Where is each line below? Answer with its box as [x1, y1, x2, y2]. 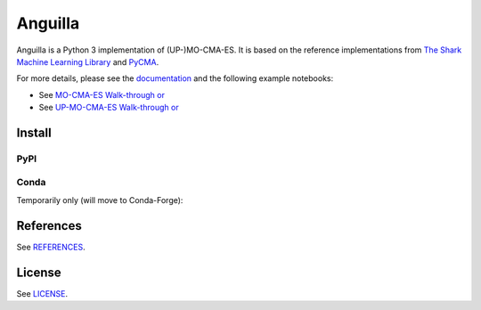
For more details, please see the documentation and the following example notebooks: [16, 73, 334, 84]
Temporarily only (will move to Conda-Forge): [16, 194, 183, 205]
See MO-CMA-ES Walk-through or [38, 89, 165, 100]
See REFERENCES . [16, 241, 86, 252]
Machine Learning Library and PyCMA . [16, 56, 159, 67]
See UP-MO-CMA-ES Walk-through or [38, 102, 179, 113]
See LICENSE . [16, 288, 69, 298]
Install [16, 125, 53, 140]
